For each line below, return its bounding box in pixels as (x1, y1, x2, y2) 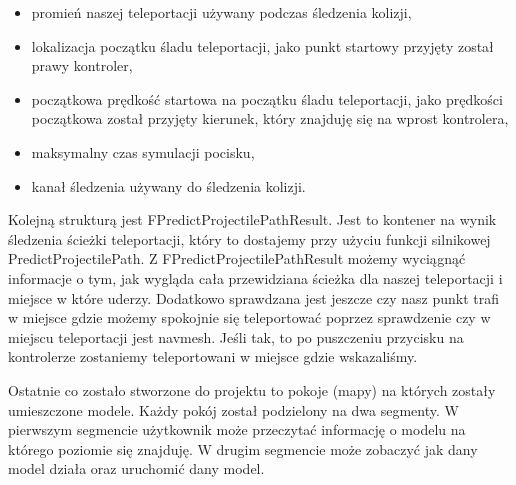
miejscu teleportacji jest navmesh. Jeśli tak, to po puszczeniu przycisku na (8, 326, 464, 347)
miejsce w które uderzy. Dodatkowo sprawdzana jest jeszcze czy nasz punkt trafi (8, 287, 500, 308)
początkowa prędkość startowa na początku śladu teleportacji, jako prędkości (31, 88, 503, 109)
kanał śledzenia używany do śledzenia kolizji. (31, 175, 306, 196)
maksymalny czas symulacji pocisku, (31, 141, 255, 162)
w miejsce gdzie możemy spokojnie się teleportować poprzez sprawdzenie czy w (8, 307, 491, 328)
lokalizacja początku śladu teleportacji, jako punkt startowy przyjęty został (31, 35, 494, 56)
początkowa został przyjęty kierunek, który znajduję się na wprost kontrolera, (31, 108, 509, 129)
